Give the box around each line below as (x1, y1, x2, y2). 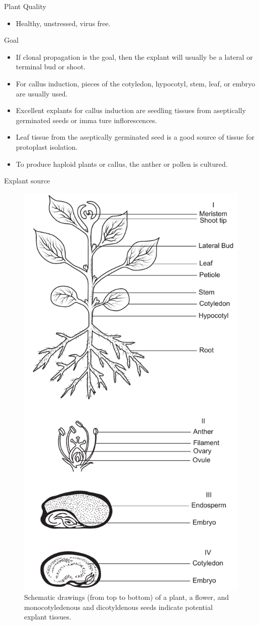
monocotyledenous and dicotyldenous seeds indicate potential (24, 601, 213, 612)
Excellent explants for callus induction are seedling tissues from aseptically (16, 105, 246, 116)
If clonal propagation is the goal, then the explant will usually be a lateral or (16, 51, 253, 62)
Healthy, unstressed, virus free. (16, 18, 111, 28)
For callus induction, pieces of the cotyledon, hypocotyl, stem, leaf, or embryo (16, 78, 255, 88)
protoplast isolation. (16, 141, 78, 152)
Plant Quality (4, 1, 46, 11)
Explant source (4, 175, 50, 186)
